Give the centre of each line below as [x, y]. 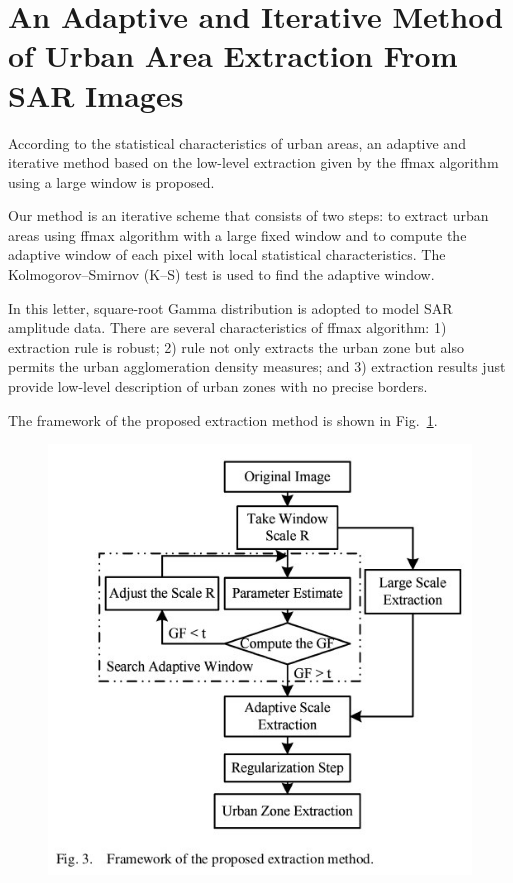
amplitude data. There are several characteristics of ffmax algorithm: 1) [227, 327]
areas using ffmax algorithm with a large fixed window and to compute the [237, 234]
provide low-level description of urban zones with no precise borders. [218, 386]
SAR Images [96, 94]
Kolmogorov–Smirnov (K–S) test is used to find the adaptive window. [221, 274]
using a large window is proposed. [111, 181]
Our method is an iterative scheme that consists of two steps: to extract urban [248, 215]
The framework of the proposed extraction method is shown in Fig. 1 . [223, 419]
